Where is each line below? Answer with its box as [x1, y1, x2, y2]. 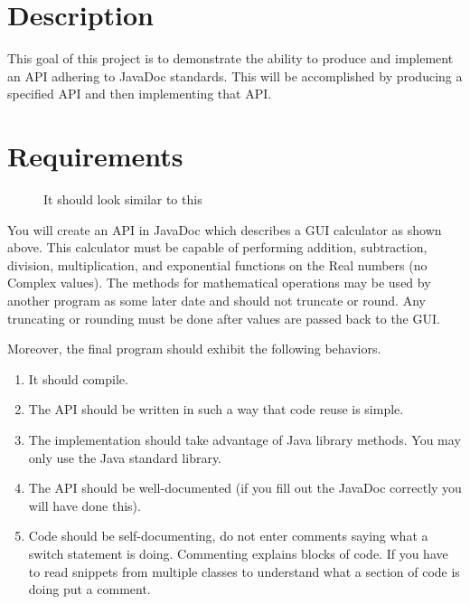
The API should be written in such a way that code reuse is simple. [28, 400, 404, 419]
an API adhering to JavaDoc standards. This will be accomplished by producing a [7, 66, 463, 85]
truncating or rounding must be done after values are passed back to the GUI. [7, 308, 440, 327]
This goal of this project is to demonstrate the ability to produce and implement [7, 49, 454, 68]
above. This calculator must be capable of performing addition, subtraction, [7, 238, 428, 257]
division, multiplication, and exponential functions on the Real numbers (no [7, 255, 428, 274]
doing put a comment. [28, 580, 151, 599]
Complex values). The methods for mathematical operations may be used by [7, 273, 431, 292]
